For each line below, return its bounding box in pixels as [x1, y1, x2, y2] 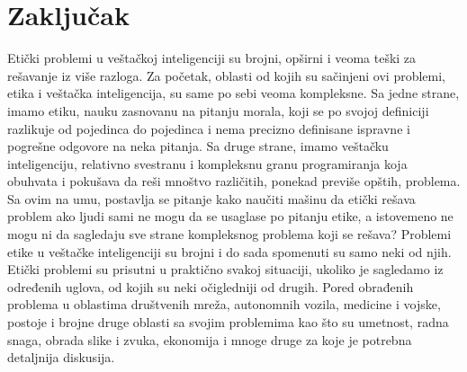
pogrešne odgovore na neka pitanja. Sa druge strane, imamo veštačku [7, 137, 389, 155]
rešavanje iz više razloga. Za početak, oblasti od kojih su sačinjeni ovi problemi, [7, 66, 446, 84]
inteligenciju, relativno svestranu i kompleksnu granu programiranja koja [7, 154, 408, 173]
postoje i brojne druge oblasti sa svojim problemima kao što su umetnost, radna [7, 313, 449, 332]
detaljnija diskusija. [7, 348, 115, 367]
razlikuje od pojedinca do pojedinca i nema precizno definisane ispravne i [7, 119, 410, 137]
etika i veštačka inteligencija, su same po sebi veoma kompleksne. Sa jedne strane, [7, 84, 460, 102]
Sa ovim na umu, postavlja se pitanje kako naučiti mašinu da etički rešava [7, 189, 416, 208]
